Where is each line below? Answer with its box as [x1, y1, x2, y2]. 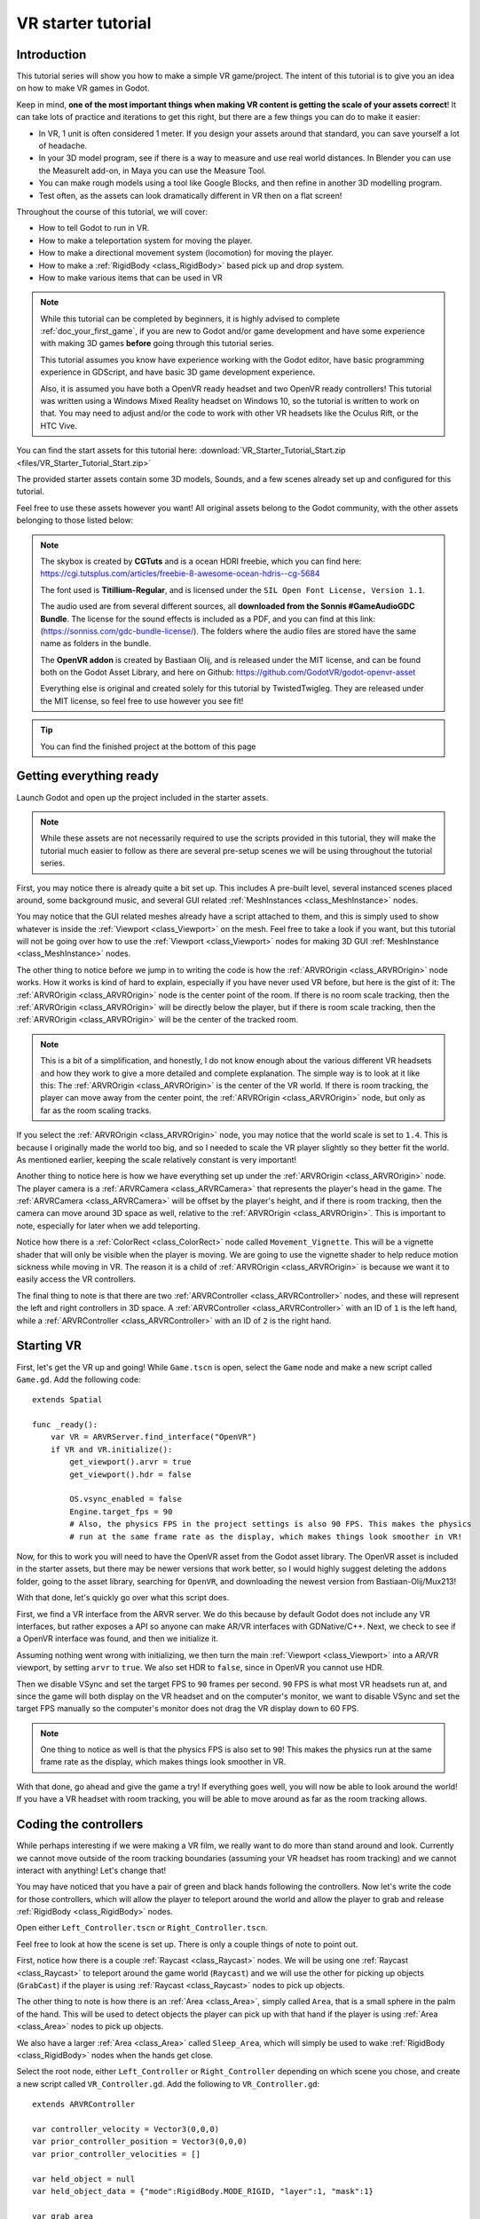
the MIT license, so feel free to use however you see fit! [40, 695, 244, 706]
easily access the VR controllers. [16, 1274, 137, 1284]
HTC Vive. [40, 420, 78, 430]
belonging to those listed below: [16, 515, 134, 525]
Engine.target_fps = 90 [69, 1506, 173, 1517]
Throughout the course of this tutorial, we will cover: [16, 206, 209, 217]
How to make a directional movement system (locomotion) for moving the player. [38, 248, 334, 258]
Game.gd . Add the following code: [16, 1374, 141, 1385]
